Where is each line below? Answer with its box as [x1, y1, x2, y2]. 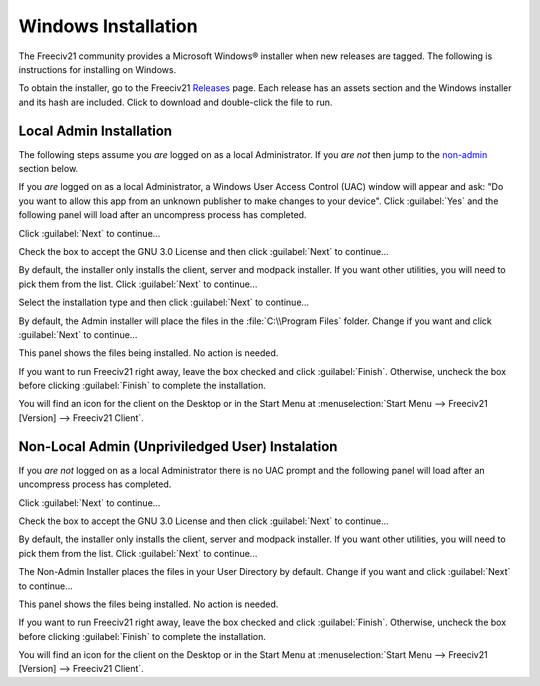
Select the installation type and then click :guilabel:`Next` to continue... [18, 296, 310, 309]
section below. [18, 163, 79, 175]
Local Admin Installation [18, 122, 173, 139]
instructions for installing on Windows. [18, 63, 177, 75]
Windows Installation [18, 15, 199, 37]
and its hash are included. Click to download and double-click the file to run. [18, 96, 333, 108]
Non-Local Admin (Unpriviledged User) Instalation [18, 438, 338, 455]
